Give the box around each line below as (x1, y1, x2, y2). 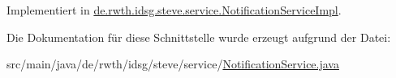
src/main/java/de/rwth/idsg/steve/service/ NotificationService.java (6, 55, 339, 72)
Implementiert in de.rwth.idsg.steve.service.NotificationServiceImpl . (6, 2, 342, 18)
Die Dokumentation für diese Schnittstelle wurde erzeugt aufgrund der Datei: (6, 28, 391, 45)
